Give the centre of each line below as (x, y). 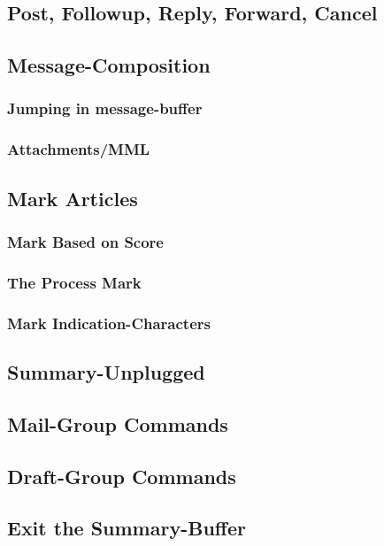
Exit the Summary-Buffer (127, 528)
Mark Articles (73, 198)
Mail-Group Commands (118, 423)
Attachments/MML (79, 149)
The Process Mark (74, 282)
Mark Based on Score (85, 241)
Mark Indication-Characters (109, 323)
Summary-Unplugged (106, 371)
